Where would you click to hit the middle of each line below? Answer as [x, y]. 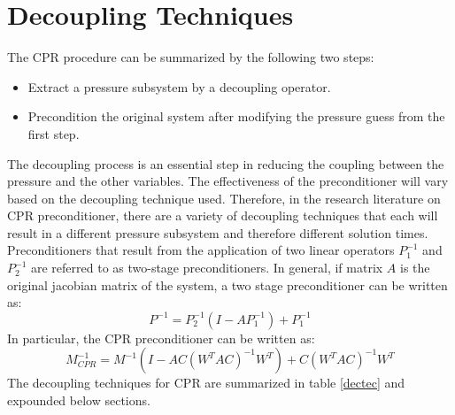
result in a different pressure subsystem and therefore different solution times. [218, 232]
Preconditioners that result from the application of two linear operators [201, 250]
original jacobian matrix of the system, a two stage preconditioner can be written [227, 284]
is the [415, 268]
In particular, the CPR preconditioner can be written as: [161, 338]
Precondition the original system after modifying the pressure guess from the [236, 116]
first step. [54, 133]
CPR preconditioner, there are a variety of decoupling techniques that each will [223, 215]
